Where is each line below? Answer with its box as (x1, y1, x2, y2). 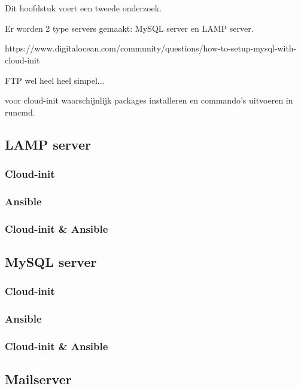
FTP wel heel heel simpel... (5, 74, 105, 86)
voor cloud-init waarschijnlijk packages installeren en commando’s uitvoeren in (5, 94, 293, 107)
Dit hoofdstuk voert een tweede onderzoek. (5, 2, 162, 14)
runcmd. (5, 105, 35, 118)
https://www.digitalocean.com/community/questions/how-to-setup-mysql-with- (5, 42, 297, 54)
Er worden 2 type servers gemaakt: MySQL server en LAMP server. (5, 22, 254, 34)
